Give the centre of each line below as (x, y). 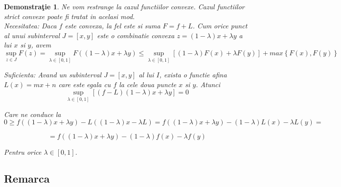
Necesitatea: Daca (30, 26)
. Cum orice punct (220, 26)
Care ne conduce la (33, 114)
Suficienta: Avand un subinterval (53, 75)
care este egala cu (85, 84)
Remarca (27, 178)
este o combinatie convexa (136, 35)
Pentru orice (23, 152)
